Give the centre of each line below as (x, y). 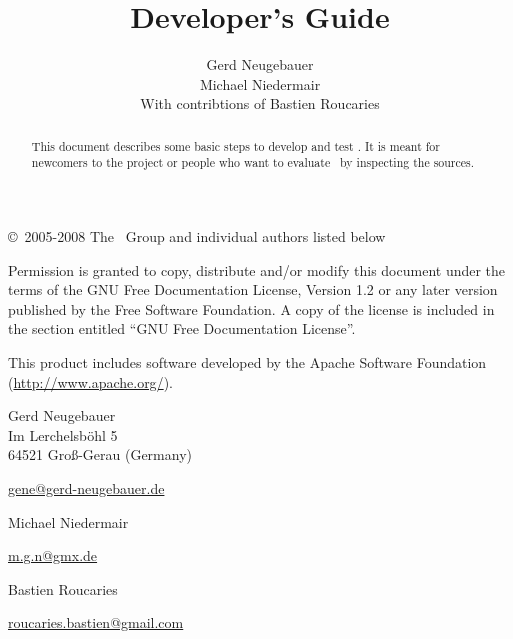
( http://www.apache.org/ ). (90, 381)
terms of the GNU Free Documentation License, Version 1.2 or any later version (253, 289)
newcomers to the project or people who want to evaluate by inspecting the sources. (253, 162)
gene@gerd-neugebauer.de (86, 487)
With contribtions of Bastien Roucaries (260, 103)
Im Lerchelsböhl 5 (63, 434)
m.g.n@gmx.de (53, 555)
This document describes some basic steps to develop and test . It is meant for (235, 145)
